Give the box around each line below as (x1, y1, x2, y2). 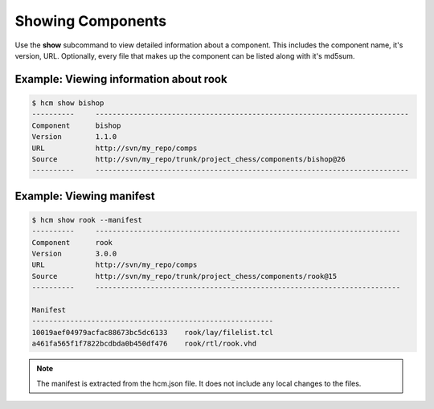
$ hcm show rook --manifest (31, 215, 142, 224)
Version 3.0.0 (31, 249, 117, 259)
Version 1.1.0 (31, 133, 117, 141)
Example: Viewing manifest (14, 189, 156, 202)
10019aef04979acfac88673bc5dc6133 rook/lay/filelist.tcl (31, 328, 274, 337)
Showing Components (14, 12, 167, 30)
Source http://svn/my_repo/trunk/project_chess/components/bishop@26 (31, 154, 346, 164)
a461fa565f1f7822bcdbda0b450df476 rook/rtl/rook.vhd (31, 339, 257, 349)
